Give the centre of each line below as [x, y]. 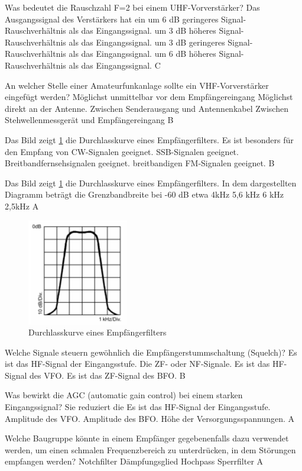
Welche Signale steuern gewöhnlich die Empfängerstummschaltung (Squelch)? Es [151, 352]
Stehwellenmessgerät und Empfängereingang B [89, 120]
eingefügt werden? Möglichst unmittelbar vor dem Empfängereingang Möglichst [149, 97]
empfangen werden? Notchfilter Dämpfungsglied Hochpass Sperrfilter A [134, 461]
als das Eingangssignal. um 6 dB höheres [142, 54]
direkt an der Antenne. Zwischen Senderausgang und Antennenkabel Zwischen [147, 108]
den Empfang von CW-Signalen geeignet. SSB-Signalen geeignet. [122, 151]
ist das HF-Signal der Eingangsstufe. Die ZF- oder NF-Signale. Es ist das [137, 364]
